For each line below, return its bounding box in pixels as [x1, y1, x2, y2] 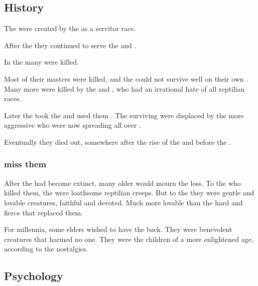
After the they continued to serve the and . [4, 40, 137, 50]
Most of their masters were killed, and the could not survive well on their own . [4, 73, 248, 84]
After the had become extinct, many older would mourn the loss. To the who [4, 177, 241, 188]
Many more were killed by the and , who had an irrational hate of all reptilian [4, 83, 245, 94]
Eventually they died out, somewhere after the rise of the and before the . [4, 136, 231, 147]
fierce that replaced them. [4, 207, 83, 217]
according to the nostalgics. [4, 243, 88, 254]
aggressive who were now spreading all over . [4, 120, 141, 130]
